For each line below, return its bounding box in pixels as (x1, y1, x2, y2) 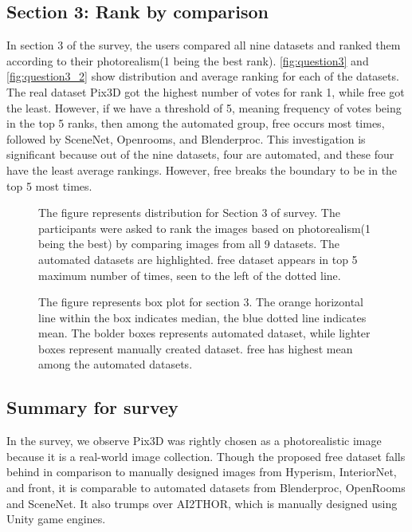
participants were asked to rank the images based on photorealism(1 (38, 219, 371, 236)
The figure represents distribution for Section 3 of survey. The (38, 204, 340, 221)
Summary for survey (6, 395, 179, 420)
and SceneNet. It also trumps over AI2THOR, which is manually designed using (6, 495, 398, 511)
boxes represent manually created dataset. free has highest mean (38, 340, 353, 357)
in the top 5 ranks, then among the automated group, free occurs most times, (6, 115, 385, 132)
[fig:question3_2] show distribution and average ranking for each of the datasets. (6, 68, 399, 85)
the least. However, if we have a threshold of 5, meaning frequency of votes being (6, 99, 402, 116)
